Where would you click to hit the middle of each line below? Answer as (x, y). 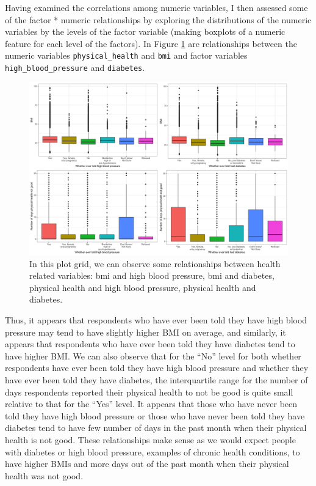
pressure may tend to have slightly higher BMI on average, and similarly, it (145, 332)
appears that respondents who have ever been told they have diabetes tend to (150, 344)
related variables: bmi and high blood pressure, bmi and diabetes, (152, 275)
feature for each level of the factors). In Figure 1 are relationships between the (151, 43)
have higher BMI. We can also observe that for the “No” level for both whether (153, 355)
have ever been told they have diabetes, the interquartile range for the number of (156, 380)
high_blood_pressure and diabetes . (75, 68)
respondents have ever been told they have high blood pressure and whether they (157, 368)
